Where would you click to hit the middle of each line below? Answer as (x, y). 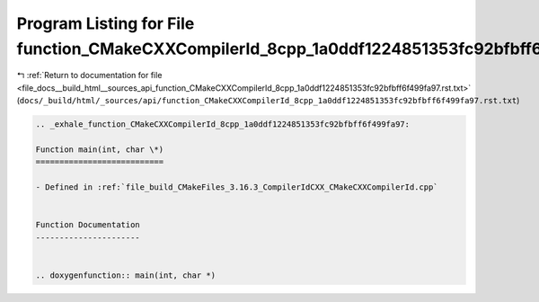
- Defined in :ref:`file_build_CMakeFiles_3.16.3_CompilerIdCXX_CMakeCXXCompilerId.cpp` (237, 187)
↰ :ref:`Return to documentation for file (89, 75)
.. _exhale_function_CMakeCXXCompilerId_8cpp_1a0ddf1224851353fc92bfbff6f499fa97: (223, 124)
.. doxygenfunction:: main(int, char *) (125, 275)
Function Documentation (88, 225)
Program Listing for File (106, 23)
